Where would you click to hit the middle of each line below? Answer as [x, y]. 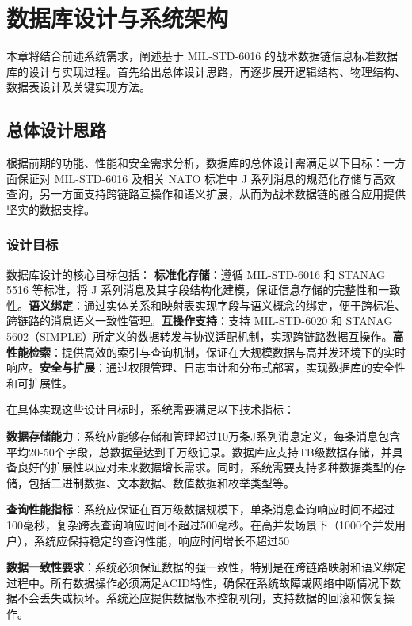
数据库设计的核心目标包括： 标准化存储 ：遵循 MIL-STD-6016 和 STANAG [196, 274]
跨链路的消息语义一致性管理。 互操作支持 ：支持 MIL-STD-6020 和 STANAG [200, 321]
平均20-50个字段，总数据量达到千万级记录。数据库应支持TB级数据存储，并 [199, 451]
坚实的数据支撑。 [51, 209]
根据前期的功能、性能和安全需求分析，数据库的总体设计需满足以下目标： [195, 163]
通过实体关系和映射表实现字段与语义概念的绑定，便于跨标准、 [244, 305]
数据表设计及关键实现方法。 [78, 87]
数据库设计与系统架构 [118, 18]
